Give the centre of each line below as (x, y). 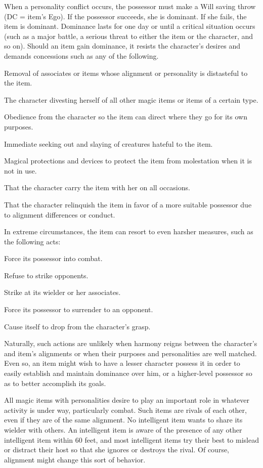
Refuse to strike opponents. (46, 275)
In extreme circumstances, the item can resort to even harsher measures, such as (129, 231)
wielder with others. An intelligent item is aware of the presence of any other (123, 430)
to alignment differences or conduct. (60, 214)
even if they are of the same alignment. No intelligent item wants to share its (123, 420)
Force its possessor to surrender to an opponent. (79, 309)
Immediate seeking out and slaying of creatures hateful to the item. (108, 143)
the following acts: (32, 241)
